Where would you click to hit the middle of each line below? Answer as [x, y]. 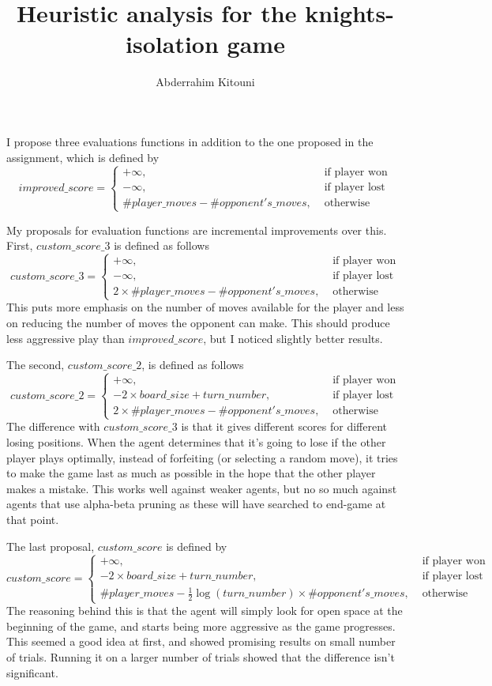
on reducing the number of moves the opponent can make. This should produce [198, 323]
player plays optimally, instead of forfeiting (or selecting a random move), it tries [202, 457]
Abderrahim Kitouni [205, 82]
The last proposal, [51, 546]
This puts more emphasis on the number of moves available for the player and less [205, 307]
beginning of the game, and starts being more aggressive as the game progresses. [201, 626]
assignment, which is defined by [83, 157]
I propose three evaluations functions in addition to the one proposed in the [190, 141]
